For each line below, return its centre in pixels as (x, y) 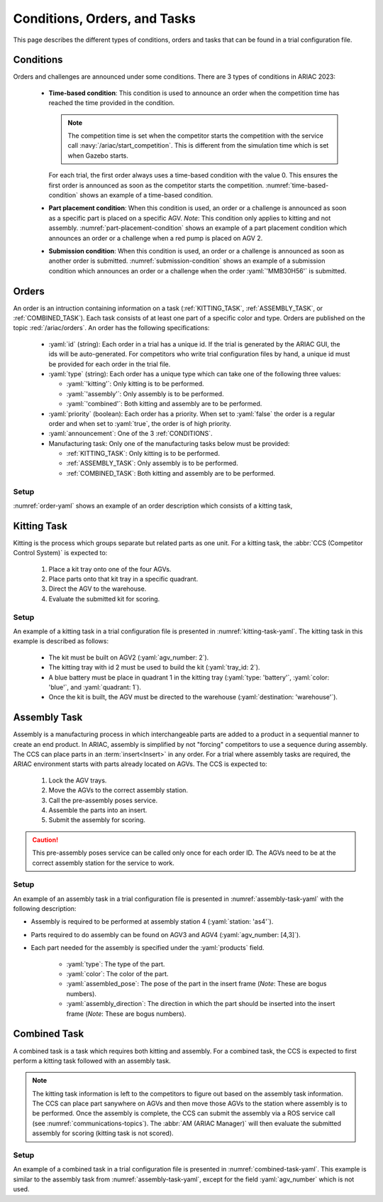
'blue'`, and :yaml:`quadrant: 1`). (95, 687)
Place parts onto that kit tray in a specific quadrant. (123, 579)
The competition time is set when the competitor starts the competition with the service (196, 136)
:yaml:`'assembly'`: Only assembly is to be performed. (145, 393)
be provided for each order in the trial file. (110, 364)
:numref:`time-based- (297, 185)
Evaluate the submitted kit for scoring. (104, 599)
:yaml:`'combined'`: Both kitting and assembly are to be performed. (164, 404)
